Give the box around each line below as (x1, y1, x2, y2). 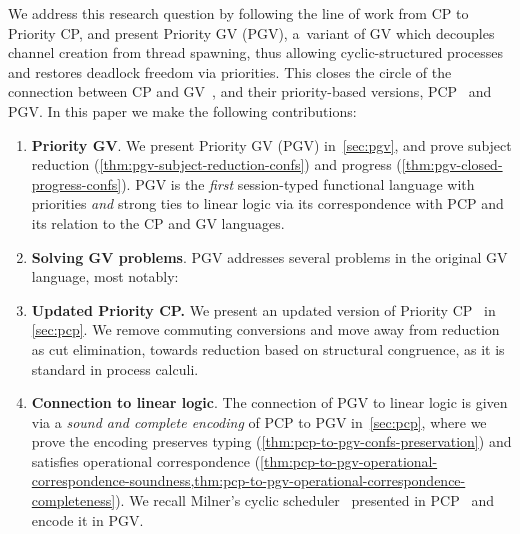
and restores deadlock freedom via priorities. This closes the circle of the (8, 61, 452, 82)
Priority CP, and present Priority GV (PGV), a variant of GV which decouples (8, 22, 495, 43)
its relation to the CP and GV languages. (31, 212, 285, 233)
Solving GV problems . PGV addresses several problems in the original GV (31, 246, 508, 267)
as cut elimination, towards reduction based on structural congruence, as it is (31, 338, 505, 359)
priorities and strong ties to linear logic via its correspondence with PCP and (31, 193, 504, 214)
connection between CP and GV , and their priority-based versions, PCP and (8, 81, 492, 102)
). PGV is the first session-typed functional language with (121, 173, 475, 194)
